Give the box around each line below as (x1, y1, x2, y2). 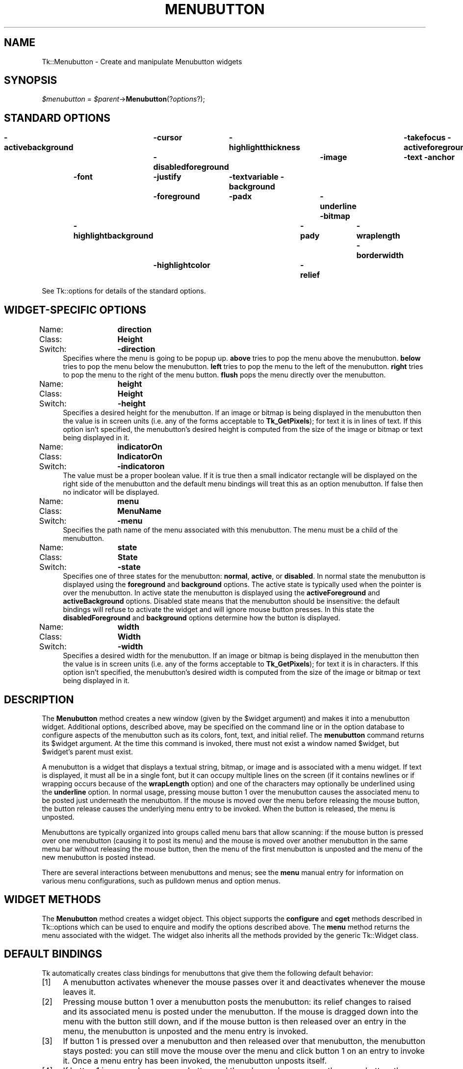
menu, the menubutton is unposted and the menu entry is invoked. (63, 1026, 309, 1036)
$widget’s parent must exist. (42, 747, 133, 756)
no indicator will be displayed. (63, 488, 159, 497)
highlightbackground (73, 231, 154, 241)
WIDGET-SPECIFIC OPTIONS (4, 303, 147, 316)
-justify (153, 172, 181, 182)
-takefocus (404, 133, 446, 143)
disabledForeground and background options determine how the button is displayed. (63, 614, 340, 622)
